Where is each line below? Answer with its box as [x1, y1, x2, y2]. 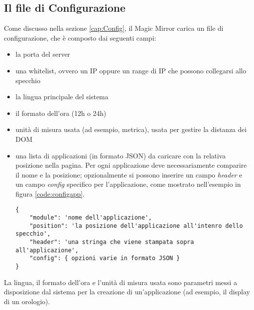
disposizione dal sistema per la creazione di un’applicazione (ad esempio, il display [4, 287, 250, 297]
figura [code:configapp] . [15, 188, 85, 199]
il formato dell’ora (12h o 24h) [15, 108, 106, 118]
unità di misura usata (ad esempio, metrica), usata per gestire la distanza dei [15, 124, 247, 134]
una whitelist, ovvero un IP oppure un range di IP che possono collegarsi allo [15, 65, 247, 75]
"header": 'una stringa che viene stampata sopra [29, 239, 194, 246]
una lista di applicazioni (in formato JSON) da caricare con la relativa [15, 150, 226, 160]
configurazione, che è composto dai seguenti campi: [4, 32, 156, 43]
